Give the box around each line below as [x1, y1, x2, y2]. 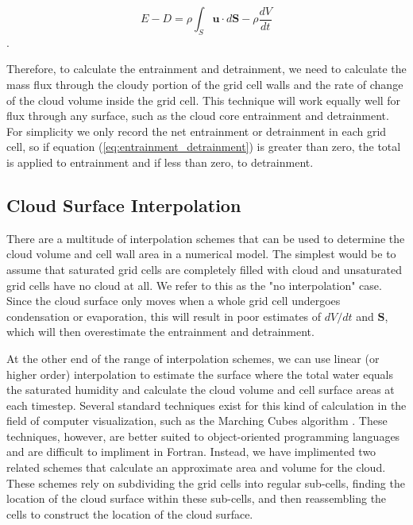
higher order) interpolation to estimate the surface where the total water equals [6, 365, 393, 382]
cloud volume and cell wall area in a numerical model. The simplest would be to [6, 245, 396, 262]
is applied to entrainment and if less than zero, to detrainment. [6, 153, 314, 170]
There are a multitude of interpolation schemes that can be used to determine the [6, 230, 405, 246]
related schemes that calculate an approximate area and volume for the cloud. [6, 459, 386, 476]
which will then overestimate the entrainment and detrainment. [6, 323, 315, 340]
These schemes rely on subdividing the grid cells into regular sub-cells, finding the [6, 474, 405, 491]
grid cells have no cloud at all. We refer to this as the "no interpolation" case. [6, 276, 382, 293]
